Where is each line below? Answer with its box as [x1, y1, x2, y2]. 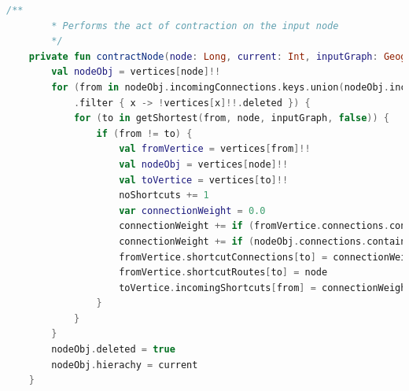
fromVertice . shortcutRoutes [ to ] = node [119, 267, 328, 278]
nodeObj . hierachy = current [51, 359, 198, 371]
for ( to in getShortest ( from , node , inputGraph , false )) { [73, 113, 389, 124]
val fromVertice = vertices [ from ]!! [119, 143, 311, 155]
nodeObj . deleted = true [51, 344, 175, 356]
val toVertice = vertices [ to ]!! [119, 174, 289, 186]
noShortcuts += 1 [119, 190, 209, 201]
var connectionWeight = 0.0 [119, 205, 266, 216]
